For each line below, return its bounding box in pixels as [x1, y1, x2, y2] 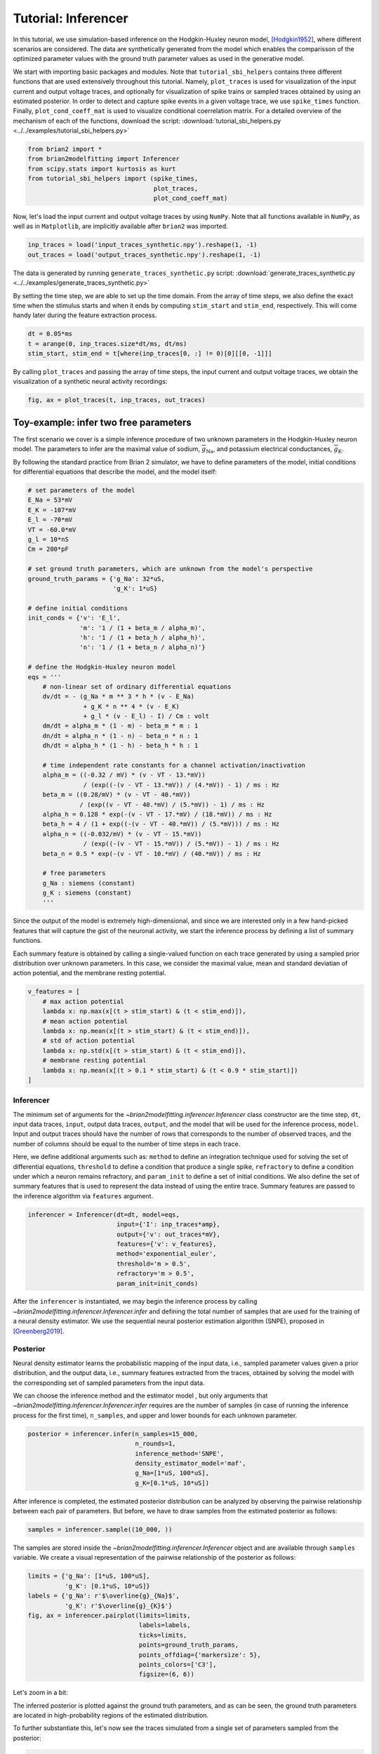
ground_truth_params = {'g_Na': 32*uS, [27, 575, 165, 582]
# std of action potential [42, 1037, 136, 1045]
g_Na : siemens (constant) [42, 879, 136, 887]
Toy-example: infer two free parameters [13, 416, 192, 428]
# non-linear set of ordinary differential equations [42, 683, 232, 690]
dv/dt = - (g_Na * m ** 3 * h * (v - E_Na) [42, 692, 194, 701]
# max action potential [42, 997, 124, 1005]
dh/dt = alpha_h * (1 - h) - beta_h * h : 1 [42, 742, 199, 750]
